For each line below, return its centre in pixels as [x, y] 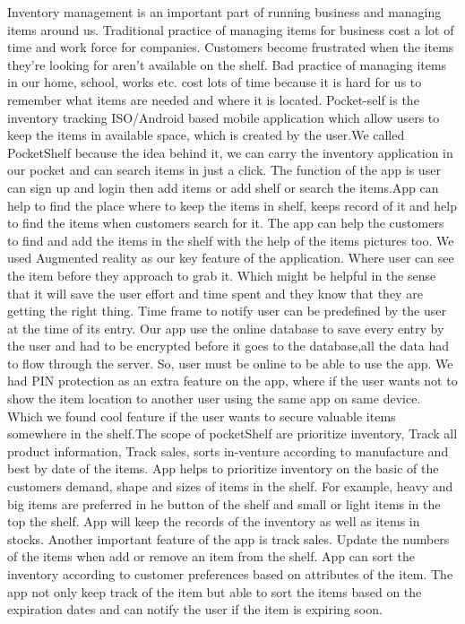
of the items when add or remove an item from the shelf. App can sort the [211, 556]
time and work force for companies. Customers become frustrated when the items [231, 47]
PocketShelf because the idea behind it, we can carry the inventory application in [230, 152]
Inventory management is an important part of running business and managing [224, 12]
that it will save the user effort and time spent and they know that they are [215, 293]
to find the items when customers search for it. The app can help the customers [226, 223]
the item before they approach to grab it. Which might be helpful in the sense [222, 275]
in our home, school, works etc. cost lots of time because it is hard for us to [215, 82]
